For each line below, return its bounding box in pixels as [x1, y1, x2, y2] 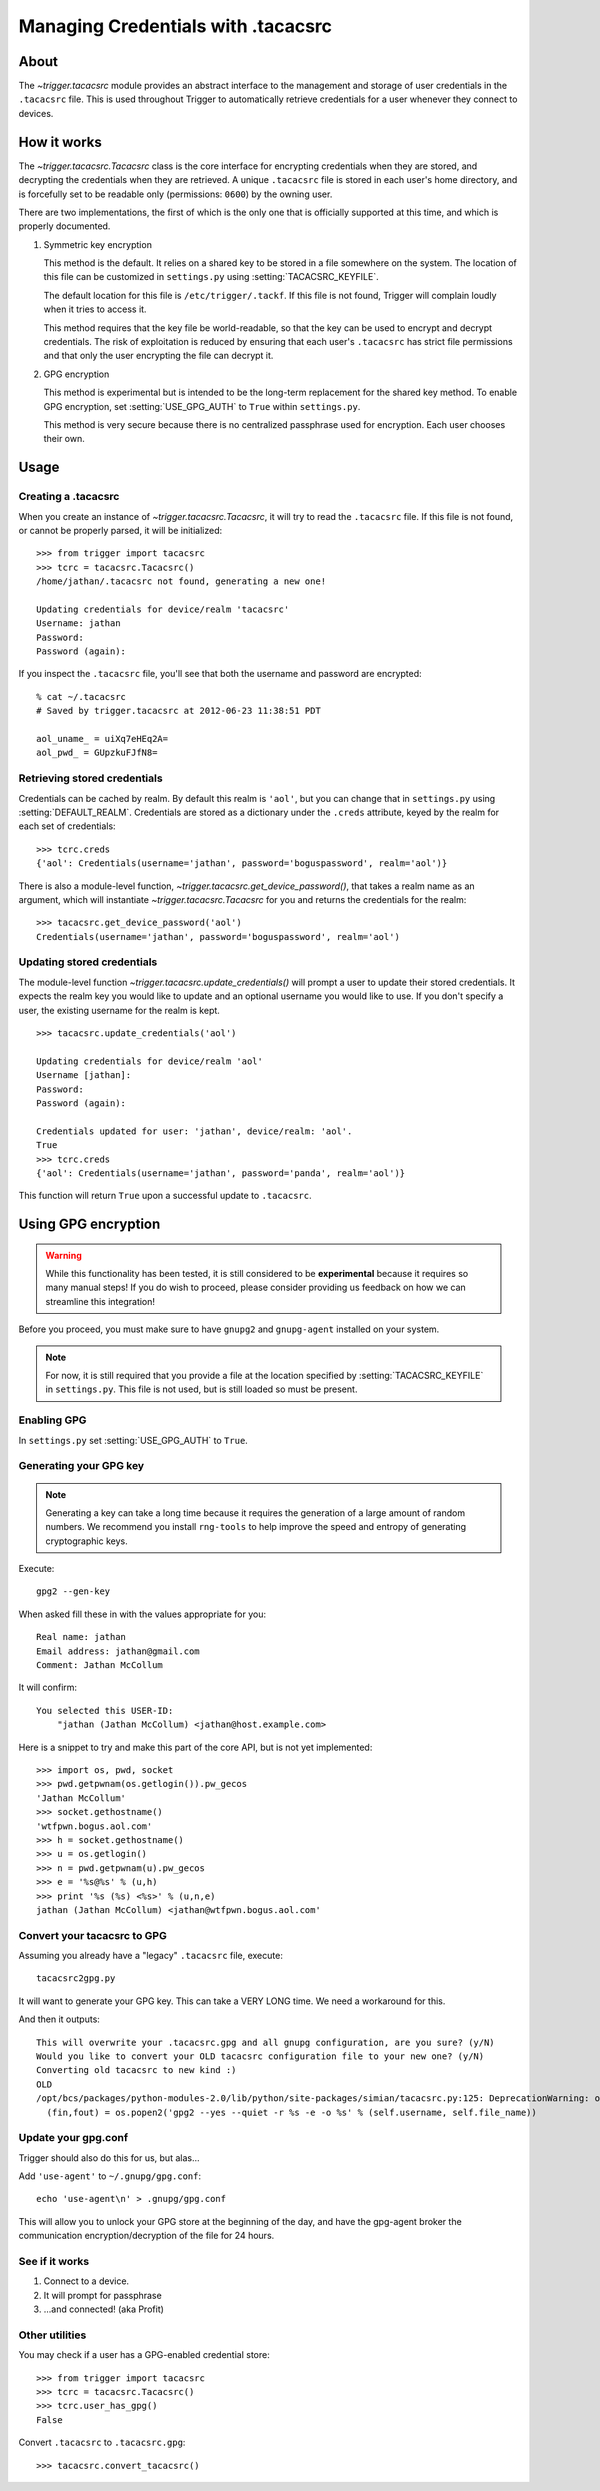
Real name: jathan [36, 1631, 127, 1643]
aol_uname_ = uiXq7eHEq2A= [36, 733, 169, 745]
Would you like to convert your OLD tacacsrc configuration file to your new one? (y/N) [36, 2050, 485, 2062]
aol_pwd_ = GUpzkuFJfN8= [36, 747, 158, 759]
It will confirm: [18, 1681, 78, 1694]
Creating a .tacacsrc [18, 490, 120, 504]
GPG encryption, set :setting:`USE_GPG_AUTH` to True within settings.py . [43, 400, 361, 412]
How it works [18, 133, 102, 150]
